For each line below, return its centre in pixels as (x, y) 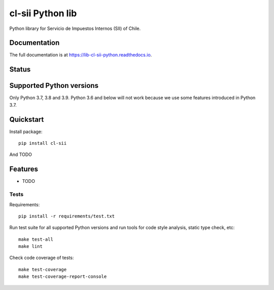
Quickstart (27, 119)
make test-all (36, 239)
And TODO (21, 154)
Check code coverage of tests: (42, 258)
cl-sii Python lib (43, 13)
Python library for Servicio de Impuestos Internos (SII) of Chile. (75, 28)
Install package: (26, 132)
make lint (30, 247)
